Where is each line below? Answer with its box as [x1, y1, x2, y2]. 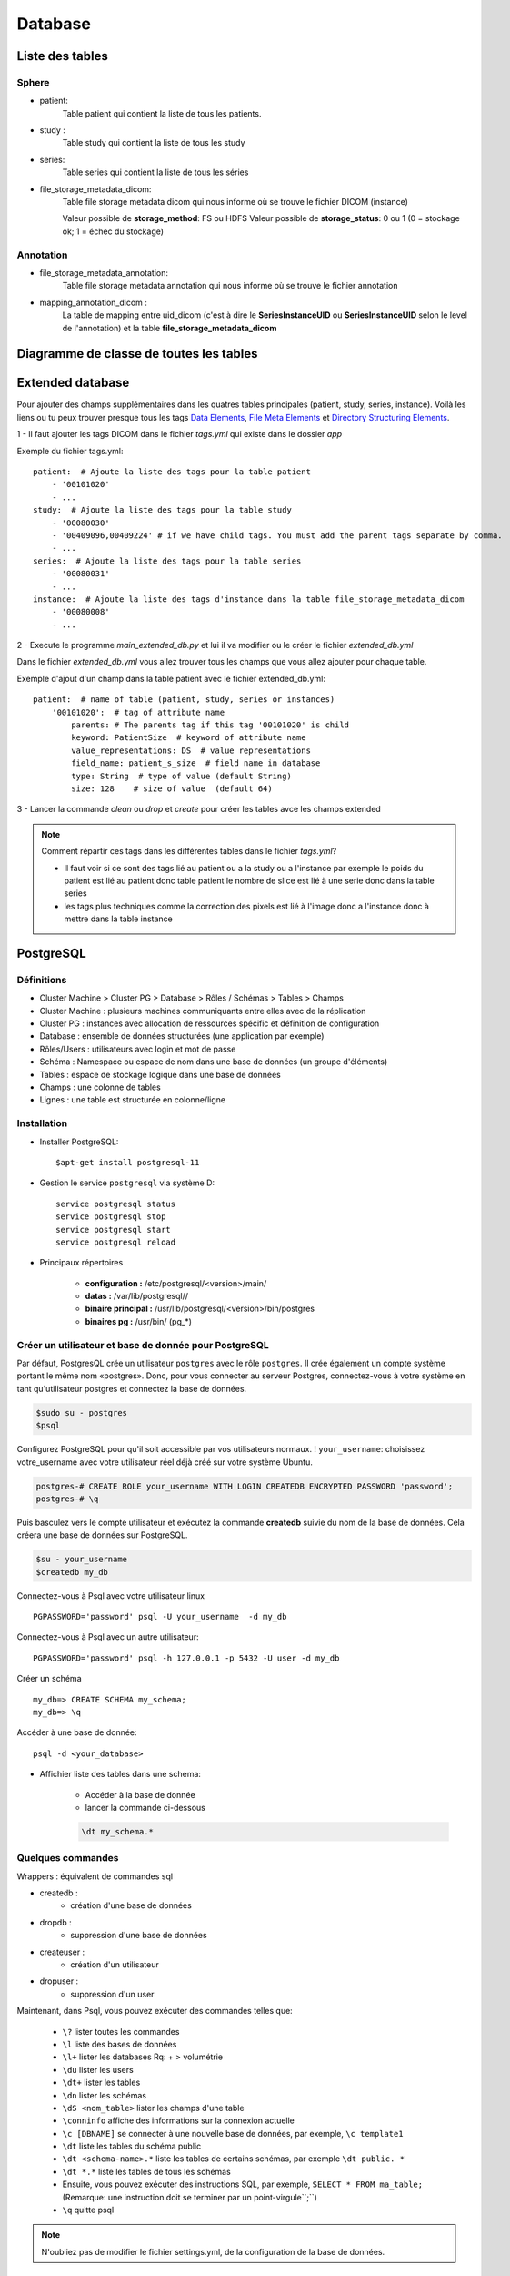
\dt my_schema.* [81, 1826, 155, 1836]
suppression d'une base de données [70, 1930, 208, 1941]
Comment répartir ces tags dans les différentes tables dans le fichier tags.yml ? [41, 846, 337, 857]
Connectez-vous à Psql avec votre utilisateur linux [16, 1590, 205, 1601]
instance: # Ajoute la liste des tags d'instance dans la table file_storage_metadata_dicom [33, 594, 465, 605]
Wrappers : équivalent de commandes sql [16, 1871, 173, 1882]
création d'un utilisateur [70, 1958, 159, 1970]
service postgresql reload [55, 1236, 176, 1247]
